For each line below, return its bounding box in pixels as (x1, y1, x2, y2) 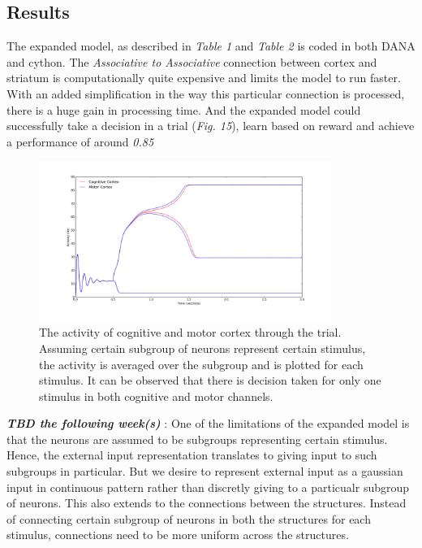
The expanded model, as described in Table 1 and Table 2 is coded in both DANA (6, 37, 416, 54)
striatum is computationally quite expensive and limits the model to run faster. (6, 69, 401, 86)
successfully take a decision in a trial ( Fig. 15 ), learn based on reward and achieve (6, 117, 415, 134)
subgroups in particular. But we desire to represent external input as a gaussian (6, 463, 403, 480)
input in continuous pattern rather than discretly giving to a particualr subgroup (6, 478, 410, 495)
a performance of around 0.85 (6, 133, 154, 150)
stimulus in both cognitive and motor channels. (39, 387, 273, 404)
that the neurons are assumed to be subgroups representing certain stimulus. (6, 430, 388, 447)
